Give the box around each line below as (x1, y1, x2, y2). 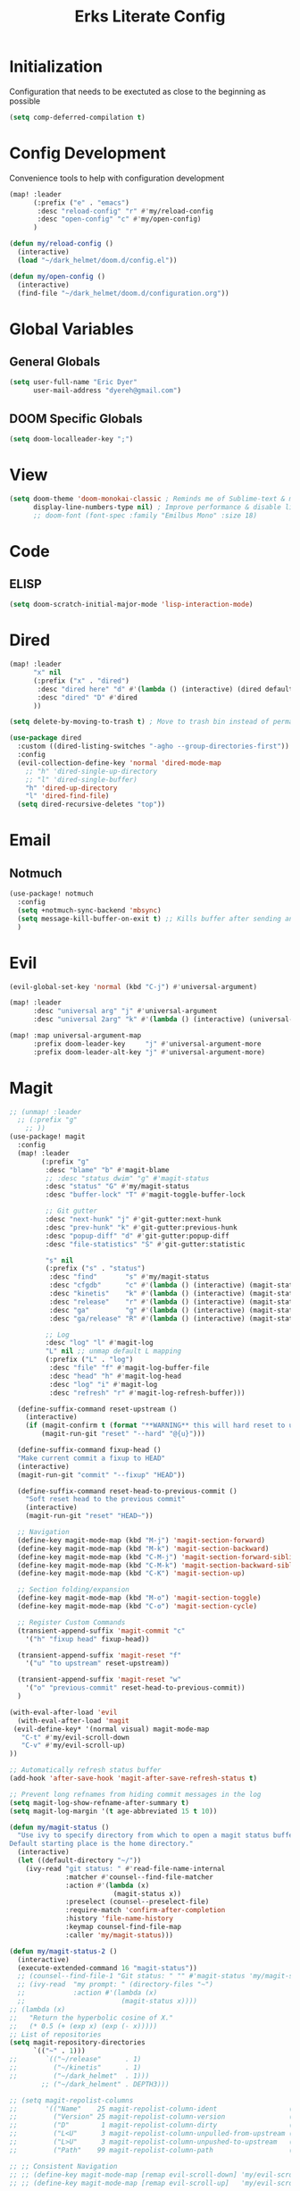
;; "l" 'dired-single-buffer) (25, 775, 138, 784)
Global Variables (9, 319, 134, 339)
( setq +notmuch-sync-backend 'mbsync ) (17, 905, 162, 915)
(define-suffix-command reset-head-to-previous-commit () (17, 1486, 238, 1496)
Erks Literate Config (74, 6, 226, 27)
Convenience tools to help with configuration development (9, 172, 225, 183)
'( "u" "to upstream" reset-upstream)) (25, 1659, 170, 1668)
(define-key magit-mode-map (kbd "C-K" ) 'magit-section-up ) (17, 1569, 246, 1578)
